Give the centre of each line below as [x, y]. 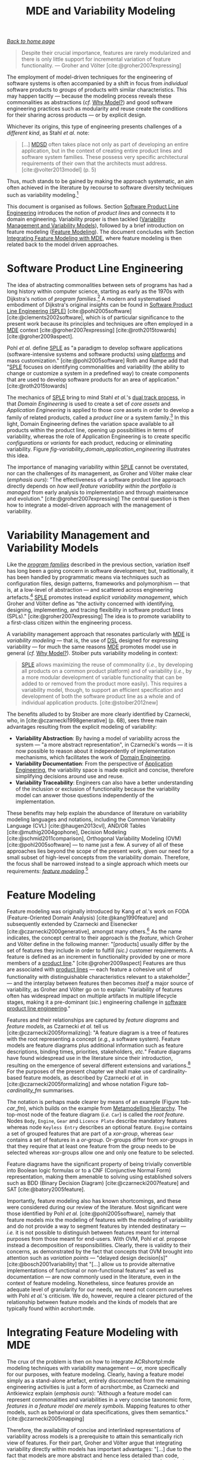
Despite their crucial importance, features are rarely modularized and [106, 53]
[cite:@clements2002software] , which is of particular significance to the [96, 317]
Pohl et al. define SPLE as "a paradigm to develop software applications [95, 348]
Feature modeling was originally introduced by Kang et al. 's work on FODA [98, 912]
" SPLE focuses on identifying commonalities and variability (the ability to [96, 367]
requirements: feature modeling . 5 [48, 871]
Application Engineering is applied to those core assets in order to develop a [100, 410]
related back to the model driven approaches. [62, 244]
